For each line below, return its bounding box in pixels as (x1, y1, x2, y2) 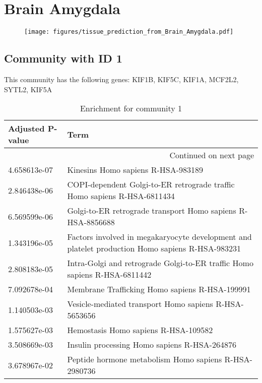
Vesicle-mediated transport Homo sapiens (67, 298, 213, 310)
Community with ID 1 (4, 50, 122, 66)
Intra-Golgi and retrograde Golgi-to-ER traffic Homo (67, 257, 253, 269)
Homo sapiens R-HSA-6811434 (67, 190, 175, 202)
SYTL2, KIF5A (4, 84, 52, 94)
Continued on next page (169, 149, 254, 161)
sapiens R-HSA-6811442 (67, 269, 152, 281)
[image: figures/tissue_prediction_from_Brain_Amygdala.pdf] (24, 28, 234, 36)
